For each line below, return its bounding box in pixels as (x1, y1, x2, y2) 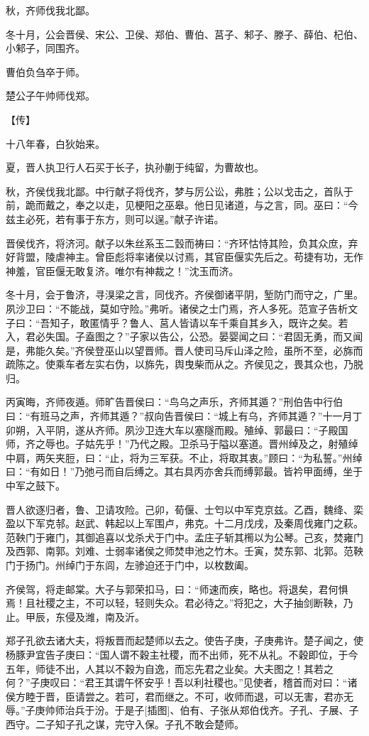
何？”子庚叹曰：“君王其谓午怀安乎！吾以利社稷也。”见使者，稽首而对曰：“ (6, 675, 348, 690)
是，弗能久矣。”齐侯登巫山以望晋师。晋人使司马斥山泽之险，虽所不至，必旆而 (6, 342, 363, 357)
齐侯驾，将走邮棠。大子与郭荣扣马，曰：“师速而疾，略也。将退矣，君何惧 (6, 581, 348, 596)
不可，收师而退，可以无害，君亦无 (194, 688, 353, 703)
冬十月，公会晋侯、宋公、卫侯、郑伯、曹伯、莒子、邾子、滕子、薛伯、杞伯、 (6, 26, 363, 41)
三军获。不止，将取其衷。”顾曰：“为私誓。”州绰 (149, 450, 363, 465)
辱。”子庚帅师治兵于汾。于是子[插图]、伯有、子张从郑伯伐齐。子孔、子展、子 (6, 703, 359, 718)
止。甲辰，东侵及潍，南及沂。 (6, 609, 145, 624)
